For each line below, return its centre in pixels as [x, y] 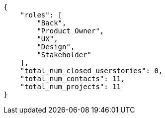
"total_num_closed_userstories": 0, [91, 71]
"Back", [52, 23]
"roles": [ [41, 15]
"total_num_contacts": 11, [73, 79]
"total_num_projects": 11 [71, 87]
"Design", [56, 47]
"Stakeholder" [64, 55]
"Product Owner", [71, 31]
